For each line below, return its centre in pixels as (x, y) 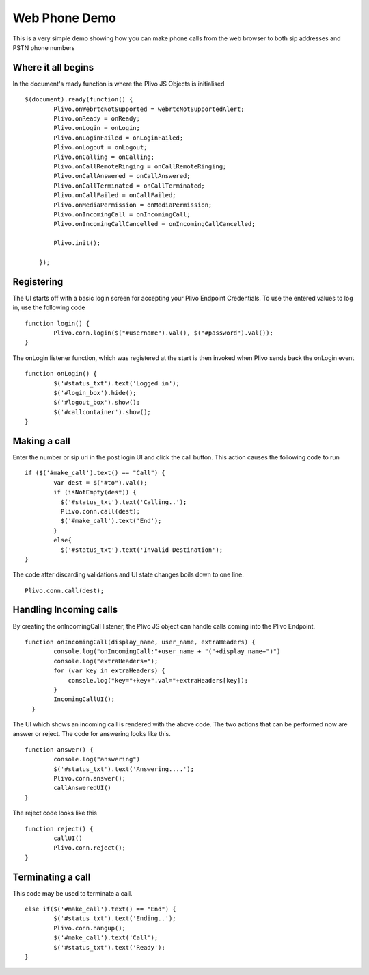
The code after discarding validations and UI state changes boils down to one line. (128, 574)
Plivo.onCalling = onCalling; (104, 157)
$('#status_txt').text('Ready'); (109, 947)
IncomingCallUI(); (84, 699)
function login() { (57, 323)
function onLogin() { (61, 374)
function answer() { (59, 749)
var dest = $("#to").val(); (100, 482)
